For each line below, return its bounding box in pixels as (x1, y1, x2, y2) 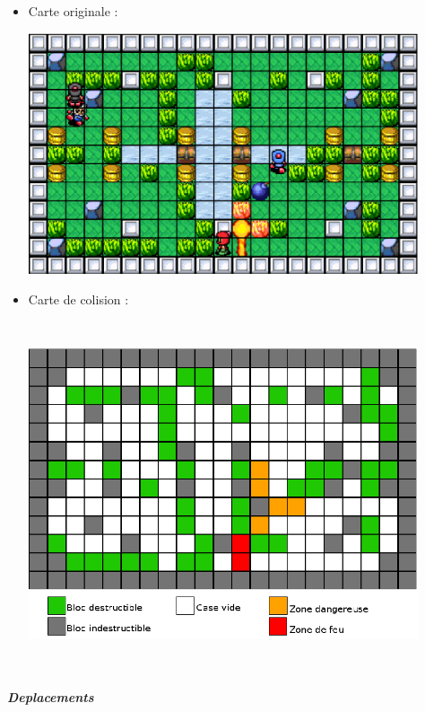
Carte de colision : (28, 289, 129, 308)
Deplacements (7, 687, 94, 706)
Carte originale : (28, 2, 118, 20)
